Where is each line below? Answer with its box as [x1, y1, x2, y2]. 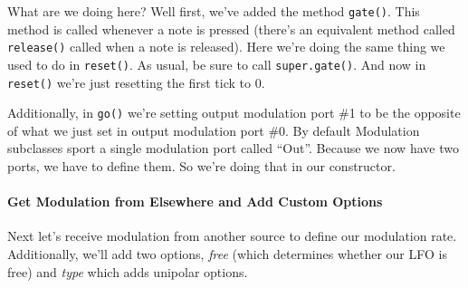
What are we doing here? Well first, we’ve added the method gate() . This [7, 2, 420, 20]
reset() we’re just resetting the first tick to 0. [7, 72, 265, 91]
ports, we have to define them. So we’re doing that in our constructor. [7, 157, 396, 176]
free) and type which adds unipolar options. [7, 262, 248, 281]
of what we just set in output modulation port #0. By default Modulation [7, 120, 420, 139]
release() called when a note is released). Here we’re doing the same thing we [7, 37, 445, 56]
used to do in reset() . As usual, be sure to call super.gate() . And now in [7, 54, 426, 73]
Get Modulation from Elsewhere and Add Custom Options [7, 192, 383, 211]
